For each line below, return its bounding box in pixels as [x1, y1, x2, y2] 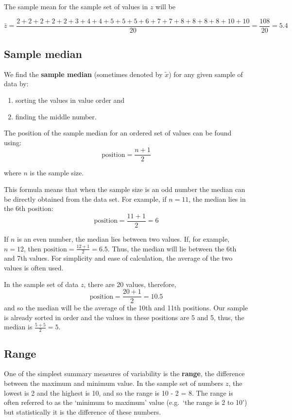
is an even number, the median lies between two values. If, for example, [17, 233, 230, 244]
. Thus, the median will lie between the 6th [107, 243, 237, 253]
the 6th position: [4, 203, 53, 213]
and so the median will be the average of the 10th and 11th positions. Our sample [4, 303, 248, 313]
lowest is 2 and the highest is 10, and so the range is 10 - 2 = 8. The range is [4, 387, 233, 398]
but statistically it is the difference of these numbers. [4, 406, 161, 417]
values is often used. [4, 262, 64, 272]
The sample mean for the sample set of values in [4, 1, 148, 11]
